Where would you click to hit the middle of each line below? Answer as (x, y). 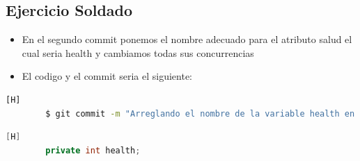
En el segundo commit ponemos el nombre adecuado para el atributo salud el (187, 39)
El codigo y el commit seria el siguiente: (107, 76)
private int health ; (93, 150)
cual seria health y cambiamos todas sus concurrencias (138, 52)
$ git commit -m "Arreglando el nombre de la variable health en (200, 113)
